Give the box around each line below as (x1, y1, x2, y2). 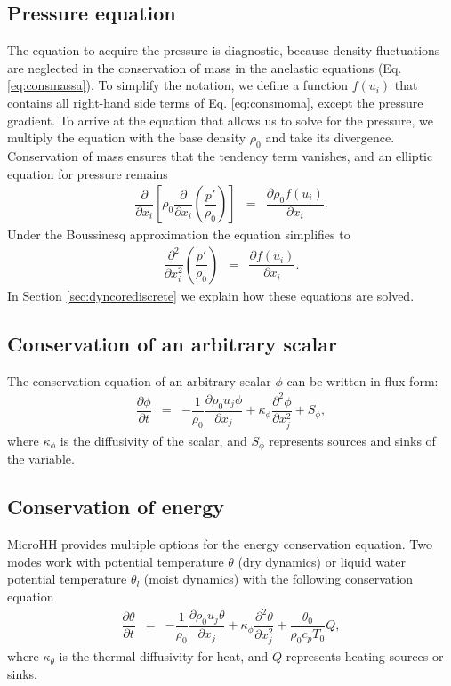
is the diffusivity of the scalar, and (60, 431, 247, 449)
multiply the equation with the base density (7, 128, 246, 147)
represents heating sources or (286, 647, 444, 666)
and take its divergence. (265, 128, 395, 147)
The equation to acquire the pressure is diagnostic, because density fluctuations (7, 41, 440, 60)
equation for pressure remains (7, 164, 168, 182)
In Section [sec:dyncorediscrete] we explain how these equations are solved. (7, 286, 415, 304)
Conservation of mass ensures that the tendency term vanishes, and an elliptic (7, 146, 433, 165)
